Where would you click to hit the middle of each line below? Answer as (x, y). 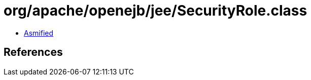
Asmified (39, 33)
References (33, 52)
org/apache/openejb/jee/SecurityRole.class (155, 11)
